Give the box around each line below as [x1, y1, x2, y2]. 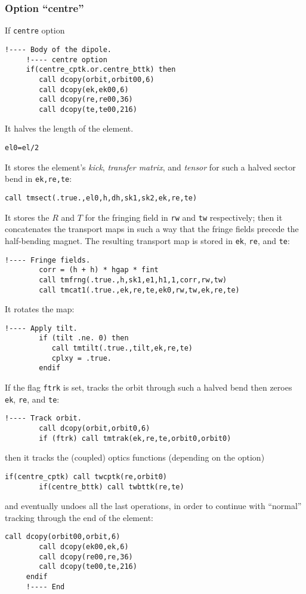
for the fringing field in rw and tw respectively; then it [85, 211, 283, 223]
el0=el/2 [5, 144, 39, 153]
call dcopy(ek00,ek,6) [39, 543, 129, 552]
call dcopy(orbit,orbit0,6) [39, 424, 150, 432]
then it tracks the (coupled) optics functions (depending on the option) [5, 451, 265, 464]
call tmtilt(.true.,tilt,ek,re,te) [51, 344, 193, 353]
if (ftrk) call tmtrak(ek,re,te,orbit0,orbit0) [39, 434, 231, 443]
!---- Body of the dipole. [5, 45, 112, 54]
